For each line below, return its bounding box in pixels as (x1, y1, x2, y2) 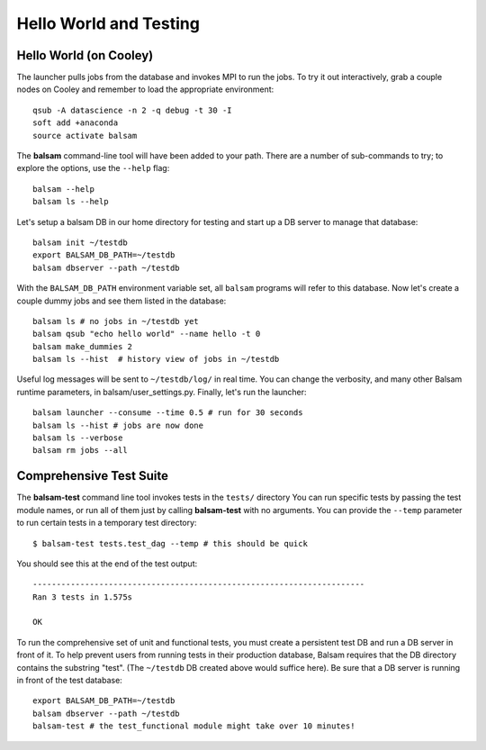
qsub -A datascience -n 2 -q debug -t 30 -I (32, 104, 233, 115)
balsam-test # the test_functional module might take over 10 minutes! (32, 721, 355, 731)
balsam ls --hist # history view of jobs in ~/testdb (32, 354, 280, 365)
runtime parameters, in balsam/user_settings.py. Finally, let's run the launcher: (16, 386, 307, 397)
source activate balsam (32, 131, 138, 140)
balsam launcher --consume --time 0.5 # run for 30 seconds (32, 408, 303, 418)
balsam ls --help (32, 196, 109, 207)
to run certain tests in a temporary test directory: (16, 518, 197, 529)
